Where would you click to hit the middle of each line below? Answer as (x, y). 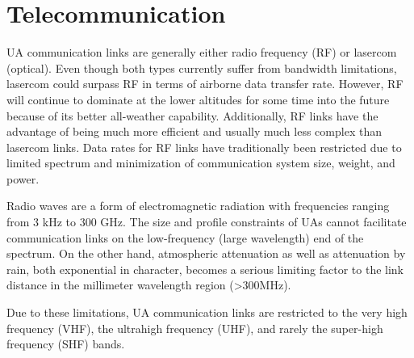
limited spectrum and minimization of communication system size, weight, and (201, 163)
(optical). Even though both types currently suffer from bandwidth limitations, (202, 67)
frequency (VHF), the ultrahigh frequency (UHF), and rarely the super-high (195, 328)
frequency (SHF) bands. (66, 344)
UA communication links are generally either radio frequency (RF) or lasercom (202, 52)
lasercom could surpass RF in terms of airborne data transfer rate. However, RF (205, 84)
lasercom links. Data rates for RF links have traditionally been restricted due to (204, 147)
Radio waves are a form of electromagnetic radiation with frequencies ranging (198, 206)
